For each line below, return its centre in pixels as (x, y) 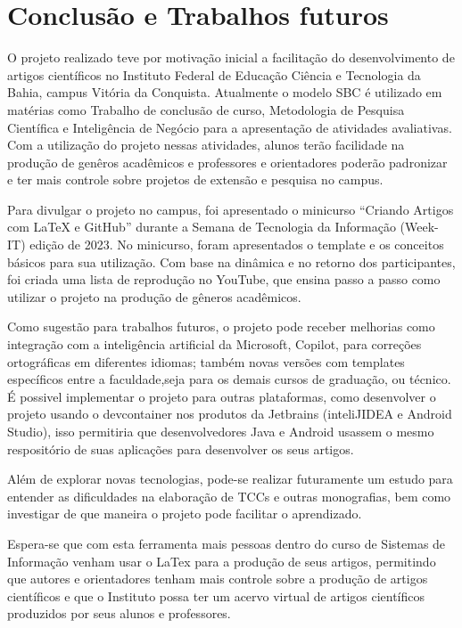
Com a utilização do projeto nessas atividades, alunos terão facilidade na (206, 145)
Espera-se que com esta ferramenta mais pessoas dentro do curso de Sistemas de (227, 543)
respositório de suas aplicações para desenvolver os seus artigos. (181, 449)
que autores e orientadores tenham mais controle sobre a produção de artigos (218, 579)
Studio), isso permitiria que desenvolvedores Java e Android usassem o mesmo (221, 431)
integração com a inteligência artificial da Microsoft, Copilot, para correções (214, 344)
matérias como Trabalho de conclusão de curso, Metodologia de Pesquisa (206, 109)
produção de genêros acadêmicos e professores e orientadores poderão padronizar (227, 162)
